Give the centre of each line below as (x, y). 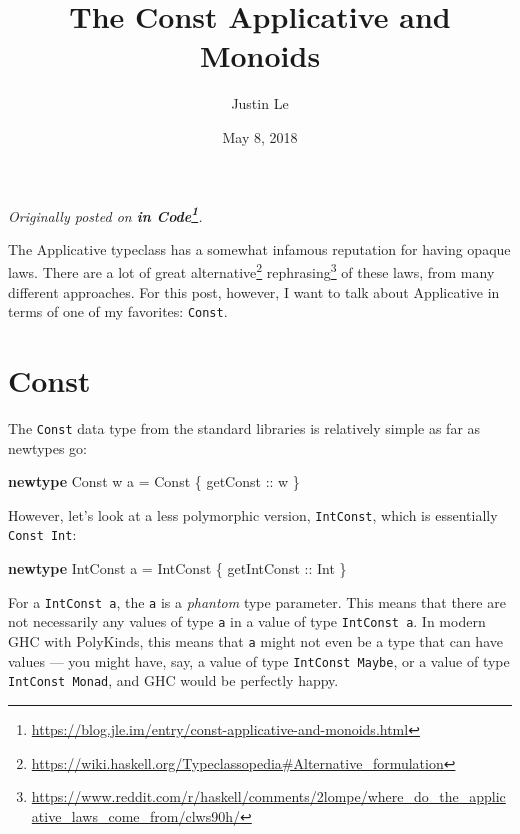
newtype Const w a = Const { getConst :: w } (154, 481)
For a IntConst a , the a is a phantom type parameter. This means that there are (257, 601)
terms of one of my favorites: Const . (118, 311)
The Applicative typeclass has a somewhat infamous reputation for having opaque (259, 248)
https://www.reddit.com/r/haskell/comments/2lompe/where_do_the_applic (268, 796)
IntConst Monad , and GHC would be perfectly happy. (173, 680)
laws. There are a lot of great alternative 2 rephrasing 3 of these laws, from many (251, 270)
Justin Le (260, 103)
